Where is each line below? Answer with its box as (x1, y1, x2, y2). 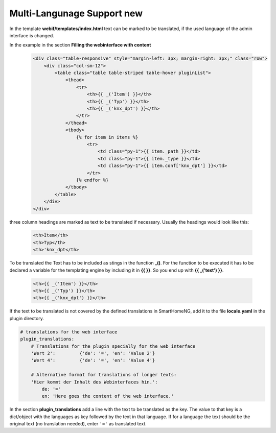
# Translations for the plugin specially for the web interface (31, 343, 196, 349)
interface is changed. (9, 32, 55, 38)
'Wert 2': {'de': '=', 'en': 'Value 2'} (31, 350, 155, 356)
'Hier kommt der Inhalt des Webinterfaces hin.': (31, 379, 158, 385)
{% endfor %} (76, 177, 109, 183)
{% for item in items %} (76, 134, 139, 140)
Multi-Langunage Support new (9, 8, 143, 19)
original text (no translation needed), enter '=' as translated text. (9, 421, 147, 427)
